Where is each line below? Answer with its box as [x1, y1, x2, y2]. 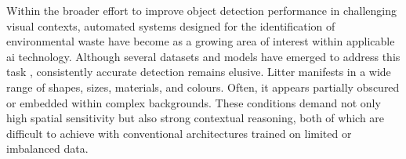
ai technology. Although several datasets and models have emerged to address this [6, 48, 401, 64]
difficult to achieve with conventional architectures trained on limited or [6, 125, 352, 141]
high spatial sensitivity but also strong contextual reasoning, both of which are [6, 110, 385, 126]
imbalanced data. [6, 140, 89, 157]
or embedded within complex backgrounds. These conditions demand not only [6, 94, 381, 110]
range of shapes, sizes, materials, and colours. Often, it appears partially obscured [6, 78, 400, 95]
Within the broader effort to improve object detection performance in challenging [6, 2, 397, 18]
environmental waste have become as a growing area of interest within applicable [6, 33, 395, 49]
